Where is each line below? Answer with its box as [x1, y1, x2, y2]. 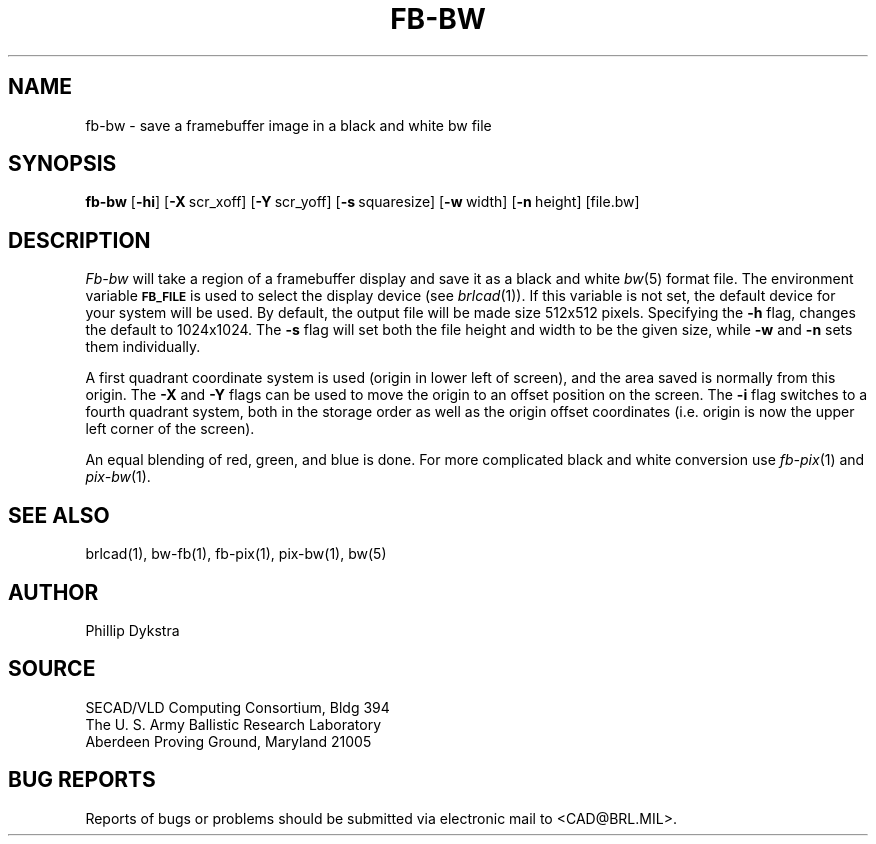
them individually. [85, 338, 201, 356]
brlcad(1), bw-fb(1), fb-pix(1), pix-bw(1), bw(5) [85, 545, 387, 563]
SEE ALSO [8, 502, 110, 528]
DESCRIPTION [8, 227, 151, 253]
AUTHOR [8, 579, 99, 605]
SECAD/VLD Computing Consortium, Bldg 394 [85, 698, 390, 716]
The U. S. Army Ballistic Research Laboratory [85, 715, 382, 733]
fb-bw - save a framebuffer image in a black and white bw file [85, 116, 492, 134]
